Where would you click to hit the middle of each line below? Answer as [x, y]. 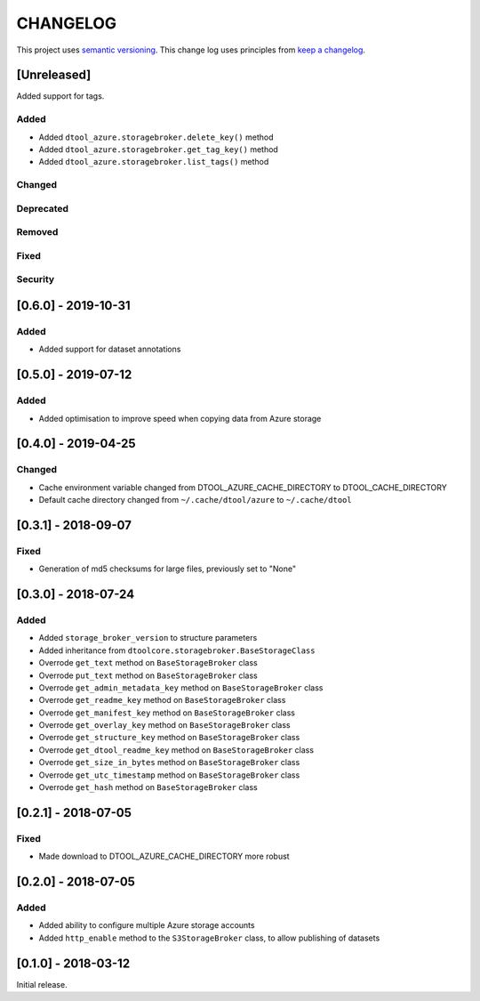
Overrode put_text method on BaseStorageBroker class [148, 675]
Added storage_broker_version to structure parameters [148, 638]
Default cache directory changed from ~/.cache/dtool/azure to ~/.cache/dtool [195, 500]
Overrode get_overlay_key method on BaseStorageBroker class [164, 725]
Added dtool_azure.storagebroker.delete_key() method [156, 137]
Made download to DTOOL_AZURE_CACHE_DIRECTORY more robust [164, 856]
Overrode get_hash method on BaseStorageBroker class [148, 787]
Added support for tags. [60, 96]
